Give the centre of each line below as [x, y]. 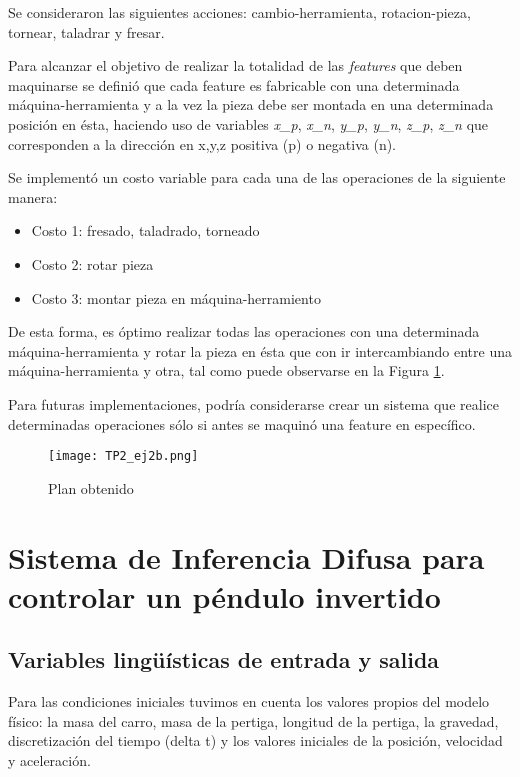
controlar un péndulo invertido [224, 595]
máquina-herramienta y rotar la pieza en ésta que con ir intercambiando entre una [260, 350]
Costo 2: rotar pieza [92, 263]
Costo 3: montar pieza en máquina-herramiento [176, 297]
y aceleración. [49, 759]
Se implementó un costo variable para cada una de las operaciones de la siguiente [257, 177]
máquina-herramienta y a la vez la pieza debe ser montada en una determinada [251, 104]
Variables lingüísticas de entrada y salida [224, 659]
